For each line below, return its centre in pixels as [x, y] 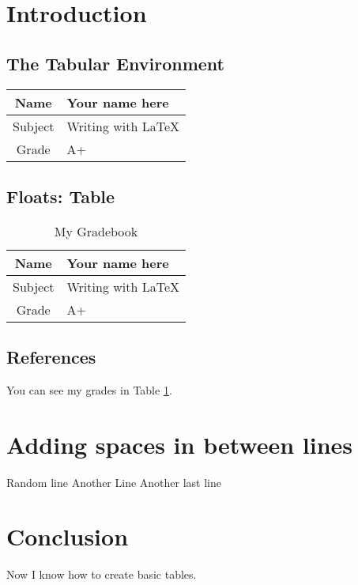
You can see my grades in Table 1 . [89, 389]
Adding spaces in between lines [180, 444]
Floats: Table [61, 196]
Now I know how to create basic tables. [102, 574]
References [51, 357]
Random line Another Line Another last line [114, 482]
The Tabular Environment [115, 63]
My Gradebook [96, 231]
